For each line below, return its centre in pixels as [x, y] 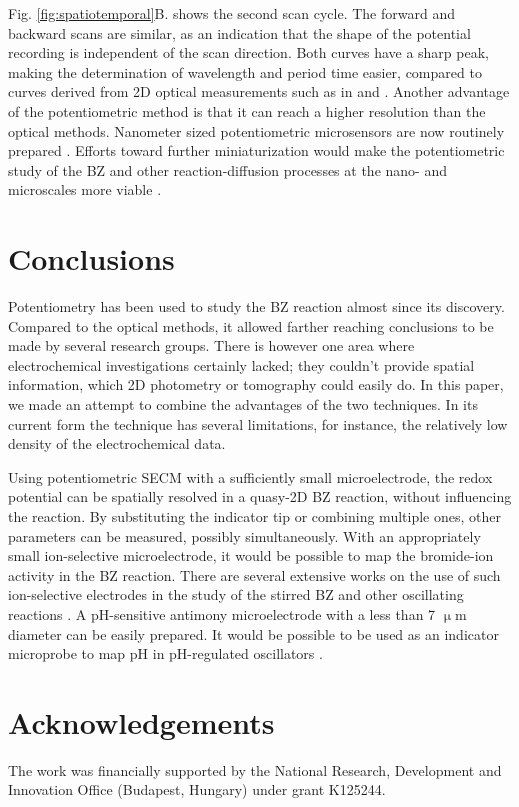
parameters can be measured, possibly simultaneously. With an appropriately [244, 535]
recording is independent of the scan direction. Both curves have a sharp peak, [248, 52]
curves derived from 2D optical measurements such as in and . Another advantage [259, 91]
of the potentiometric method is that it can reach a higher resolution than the [247, 110]
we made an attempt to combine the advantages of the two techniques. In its [243, 404]
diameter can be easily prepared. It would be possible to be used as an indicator [253, 633]
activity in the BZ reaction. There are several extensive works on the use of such [254, 574]
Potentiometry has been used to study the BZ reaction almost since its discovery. [256, 306]
